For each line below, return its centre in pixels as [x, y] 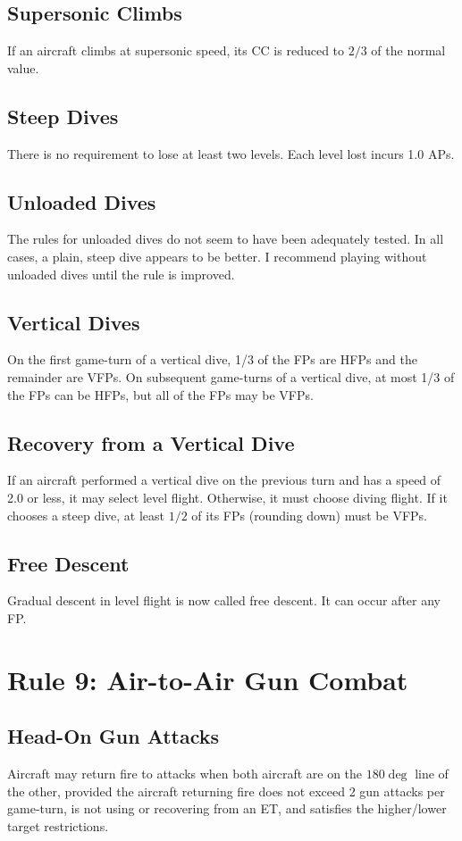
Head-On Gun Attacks [113, 736]
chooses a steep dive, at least [86, 515]
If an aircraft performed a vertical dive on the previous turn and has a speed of [224, 480]
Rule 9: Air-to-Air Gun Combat [208, 679]
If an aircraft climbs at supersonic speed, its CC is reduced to [176, 50]
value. [23, 67]
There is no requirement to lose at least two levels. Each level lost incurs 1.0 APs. [231, 153]
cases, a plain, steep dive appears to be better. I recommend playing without [217, 256]
